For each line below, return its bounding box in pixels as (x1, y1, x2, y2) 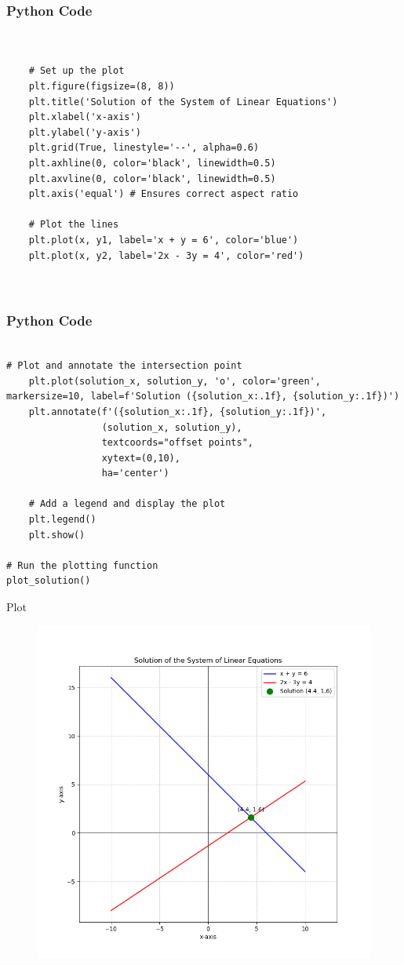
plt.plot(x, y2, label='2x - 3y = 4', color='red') (28, 249, 304, 261)
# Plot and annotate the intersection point (6, 360, 242, 372)
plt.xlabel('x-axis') (28, 111, 141, 123)
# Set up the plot (28, 65, 125, 77)
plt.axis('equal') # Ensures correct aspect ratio (28, 188, 299, 200)
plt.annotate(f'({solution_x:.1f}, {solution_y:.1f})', (28, 406, 327, 417)
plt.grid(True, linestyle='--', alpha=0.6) (28, 142, 260, 154)
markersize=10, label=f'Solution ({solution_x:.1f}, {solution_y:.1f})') (6, 391, 400, 402)
